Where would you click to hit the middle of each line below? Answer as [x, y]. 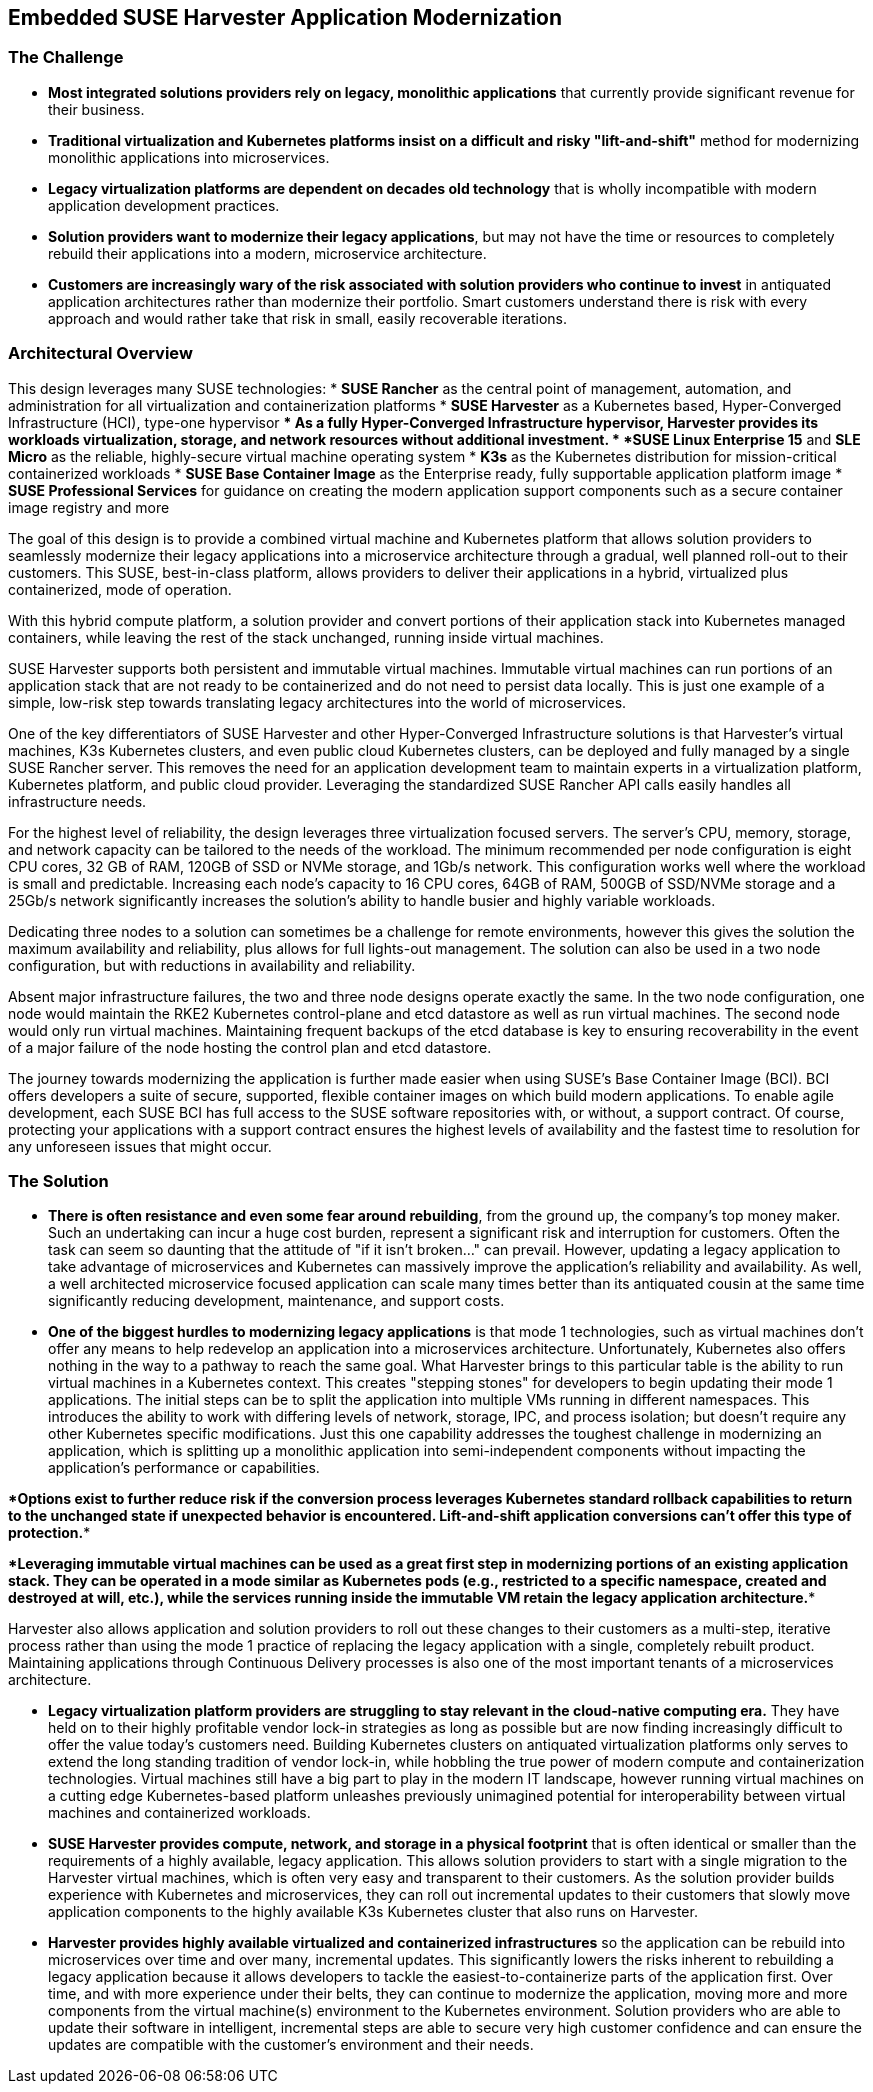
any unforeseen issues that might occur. [140, 1146]
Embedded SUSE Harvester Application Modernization [285, 17]
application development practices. [164, 205]
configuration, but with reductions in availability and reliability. [212, 965]
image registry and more [89, 507]
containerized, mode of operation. [120, 589]
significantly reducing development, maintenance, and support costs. [276, 1301]
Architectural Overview [100, 353]
